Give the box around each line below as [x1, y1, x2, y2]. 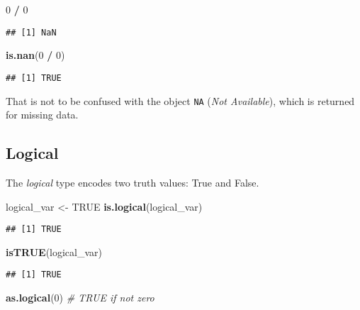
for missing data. [6, 107, 79, 122]
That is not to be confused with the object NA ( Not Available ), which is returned [6, 93, 355, 108]
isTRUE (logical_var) [6, 244, 103, 259]
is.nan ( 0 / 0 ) [6, 48, 65, 62]
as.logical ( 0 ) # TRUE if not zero [6, 290, 154, 305]
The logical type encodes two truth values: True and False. [6, 175, 259, 189]
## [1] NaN [6, 27, 57, 38]
